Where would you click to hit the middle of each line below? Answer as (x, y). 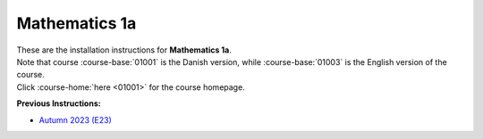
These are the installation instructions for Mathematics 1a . (124, 50)
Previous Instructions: (59, 103)
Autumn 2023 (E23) (75, 119)
